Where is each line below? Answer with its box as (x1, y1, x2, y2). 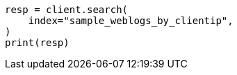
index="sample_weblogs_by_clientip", (28, 15, 234, 26)
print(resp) (5, 37, 70, 48)
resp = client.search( (5, 4, 129, 15)
